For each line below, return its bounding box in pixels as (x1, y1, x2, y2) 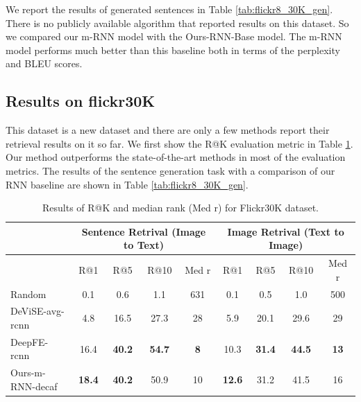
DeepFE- (10, 334, 49, 349)
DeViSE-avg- (10, 304, 65, 318)
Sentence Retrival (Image (81, 224, 206, 238)
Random (10, 286, 47, 301)
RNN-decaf (10, 378, 58, 393)
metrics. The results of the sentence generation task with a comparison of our (6, 163, 335, 177)
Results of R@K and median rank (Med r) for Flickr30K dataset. (42, 200, 319, 215)
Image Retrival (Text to (227, 224, 344, 238)
